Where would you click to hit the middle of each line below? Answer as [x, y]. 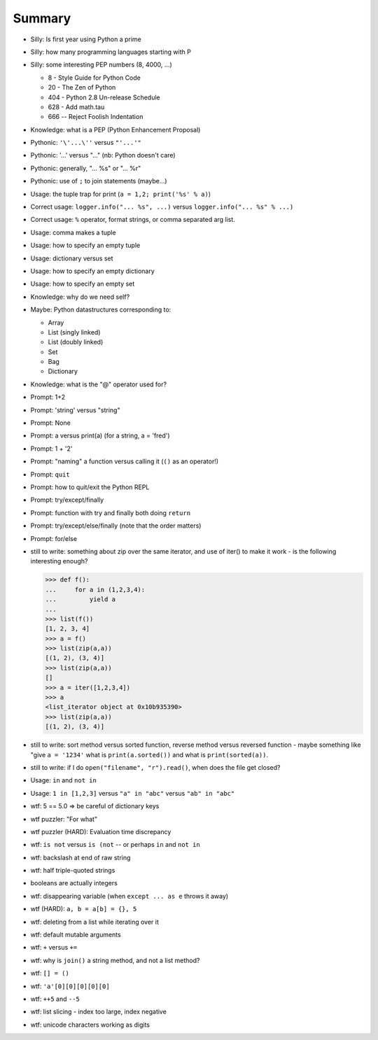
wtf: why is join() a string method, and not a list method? [115, 960]
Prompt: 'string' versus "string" [75, 410]
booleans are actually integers [74, 883]
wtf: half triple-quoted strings [73, 871]
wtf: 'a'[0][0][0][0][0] [70, 986]
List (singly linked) [74, 332]
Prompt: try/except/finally [67, 500]
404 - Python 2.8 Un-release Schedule [104, 97]
